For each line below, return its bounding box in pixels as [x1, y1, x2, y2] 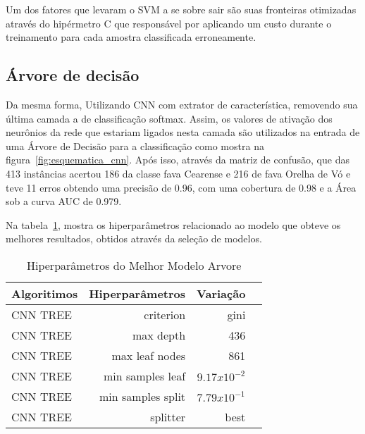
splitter [150, 408, 186, 425]
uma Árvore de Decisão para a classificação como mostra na [6, 138, 264, 153]
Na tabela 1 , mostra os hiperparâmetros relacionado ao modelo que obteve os [6, 217, 341, 232]
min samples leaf [103, 367, 186, 384]
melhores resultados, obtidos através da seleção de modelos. [6, 231, 262, 246]
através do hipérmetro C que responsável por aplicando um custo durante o [6, 15, 332, 30]
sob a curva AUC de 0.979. [6, 194, 122, 209]
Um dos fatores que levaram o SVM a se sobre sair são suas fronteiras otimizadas [6, 2, 357, 16]
